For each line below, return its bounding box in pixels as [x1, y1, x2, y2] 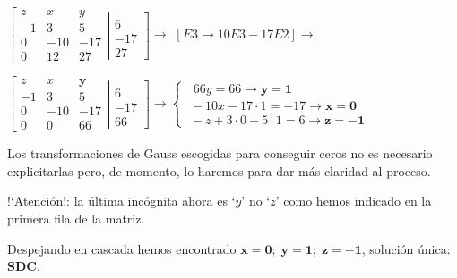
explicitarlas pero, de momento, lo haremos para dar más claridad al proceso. [7, 161, 431, 180]
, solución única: [361, 239, 451, 257]
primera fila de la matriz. [7, 209, 145, 228]
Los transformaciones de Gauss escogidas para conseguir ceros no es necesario [7, 144, 433, 163]
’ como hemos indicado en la [275, 191, 432, 210]
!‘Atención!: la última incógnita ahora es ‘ [7, 191, 236, 210]
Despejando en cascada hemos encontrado [7, 239, 237, 257]
